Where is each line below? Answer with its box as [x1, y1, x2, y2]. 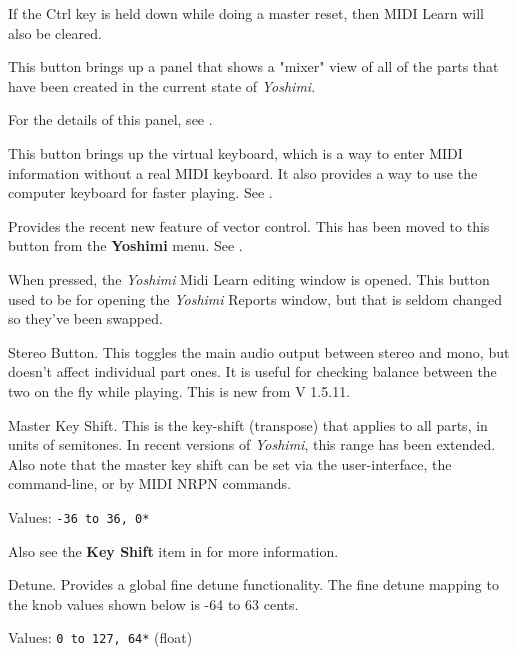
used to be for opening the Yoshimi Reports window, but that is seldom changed [8, 288, 503, 309]
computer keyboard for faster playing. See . [8, 182, 273, 203]
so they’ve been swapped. [8, 308, 163, 329]
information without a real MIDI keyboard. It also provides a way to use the [8, 162, 478, 183]
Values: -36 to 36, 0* [8, 506, 150, 527]
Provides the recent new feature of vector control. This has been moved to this [8, 215, 490, 236]
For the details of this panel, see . [8, 109, 213, 130]
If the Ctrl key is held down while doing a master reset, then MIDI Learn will [8, 3, 484, 23]
